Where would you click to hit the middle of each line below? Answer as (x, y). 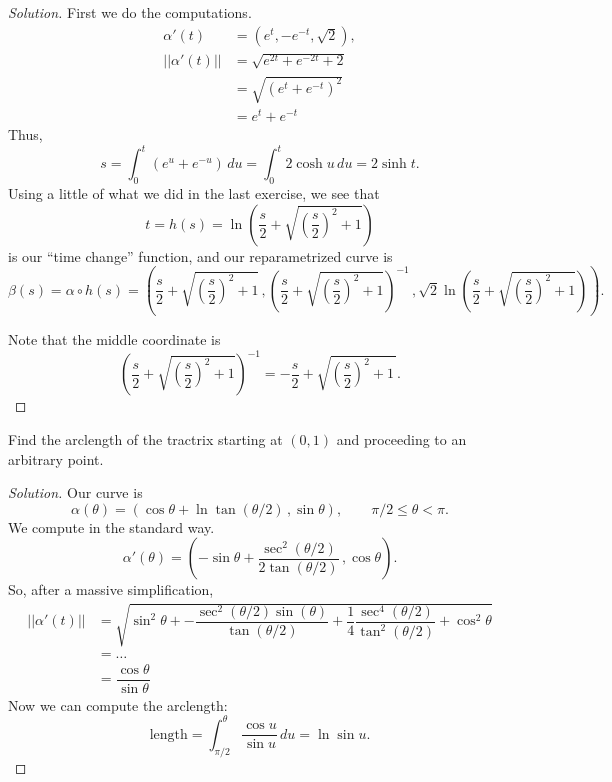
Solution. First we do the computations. (130, 12)
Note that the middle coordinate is (114, 339)
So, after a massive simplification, (111, 589)
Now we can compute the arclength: (118, 704)
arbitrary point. (56, 458)
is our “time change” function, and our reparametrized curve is (200, 255)
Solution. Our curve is (75, 492)
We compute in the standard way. (111, 526)
